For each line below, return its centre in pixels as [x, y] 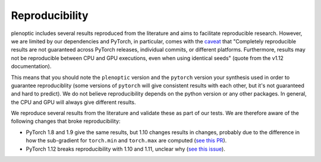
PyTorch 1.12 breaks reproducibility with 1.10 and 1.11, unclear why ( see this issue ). [125, 149]
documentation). [31, 66]
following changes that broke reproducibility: [66, 121]
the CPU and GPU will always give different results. [73, 102]
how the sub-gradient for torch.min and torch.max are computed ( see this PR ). [126, 141]
